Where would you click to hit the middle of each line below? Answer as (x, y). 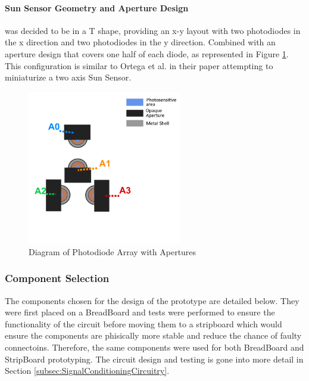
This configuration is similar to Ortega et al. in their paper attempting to (139, 65)
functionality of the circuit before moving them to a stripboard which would (143, 323)
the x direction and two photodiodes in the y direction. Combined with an (140, 42)
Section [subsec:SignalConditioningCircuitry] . (87, 371)
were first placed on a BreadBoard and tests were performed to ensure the (140, 312)
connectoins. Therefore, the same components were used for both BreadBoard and (154, 347)
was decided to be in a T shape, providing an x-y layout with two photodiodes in (153, 30)
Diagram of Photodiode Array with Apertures (113, 251)
